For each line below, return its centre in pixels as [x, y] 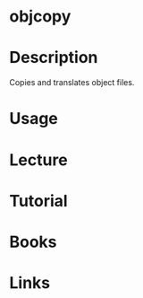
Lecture [39, 160]
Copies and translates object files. [72, 83]
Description [54, 58]
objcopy [40, 17]
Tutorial [39, 201]
